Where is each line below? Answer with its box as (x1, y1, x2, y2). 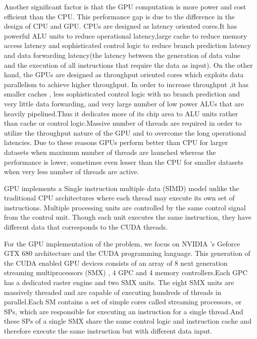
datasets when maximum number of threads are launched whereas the (4, 146, 216, 157)
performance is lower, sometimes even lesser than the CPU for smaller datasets (4, 156, 244, 167)
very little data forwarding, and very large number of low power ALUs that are (4, 98, 244, 108)
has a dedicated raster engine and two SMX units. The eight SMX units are (4, 277, 234, 288)
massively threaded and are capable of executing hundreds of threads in (4, 287, 221, 297)
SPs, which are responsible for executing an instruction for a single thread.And (4, 306, 244, 316)
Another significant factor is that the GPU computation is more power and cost (4, 1, 246, 11)
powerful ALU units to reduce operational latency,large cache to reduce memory (4, 30, 247, 41)
